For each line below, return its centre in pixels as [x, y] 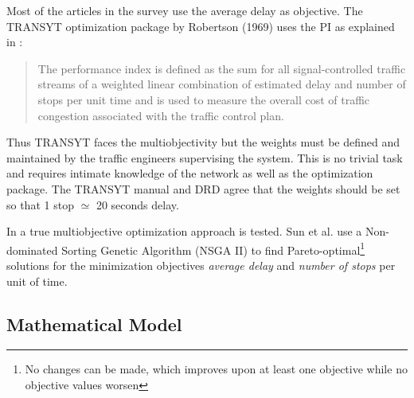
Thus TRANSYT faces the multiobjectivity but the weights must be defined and [203, 142]
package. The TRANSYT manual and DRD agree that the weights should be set [203, 188]
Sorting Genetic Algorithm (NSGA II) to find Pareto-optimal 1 [213, 248]
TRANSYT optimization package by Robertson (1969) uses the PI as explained [201, 26]
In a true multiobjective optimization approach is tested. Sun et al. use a [184, 231]
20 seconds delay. [137, 204]
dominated [32, 250]
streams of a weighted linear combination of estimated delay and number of [222, 84]
